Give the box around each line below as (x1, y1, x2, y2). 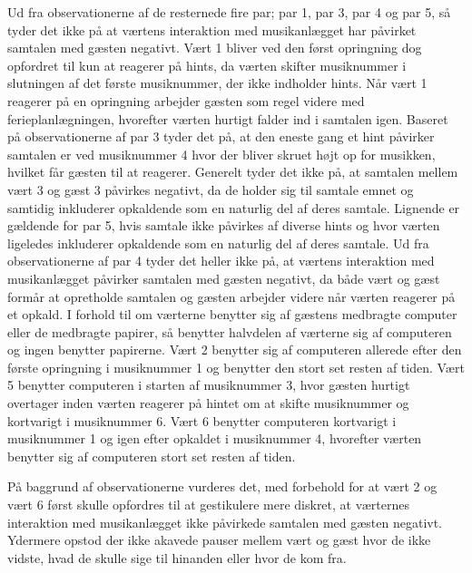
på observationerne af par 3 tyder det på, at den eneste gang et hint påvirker (7, 127, 435, 146)
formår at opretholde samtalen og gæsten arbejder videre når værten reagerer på (7, 286, 456, 306)
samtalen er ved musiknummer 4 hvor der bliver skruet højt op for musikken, (7, 144, 436, 163)
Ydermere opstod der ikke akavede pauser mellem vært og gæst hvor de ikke (7, 530, 431, 549)
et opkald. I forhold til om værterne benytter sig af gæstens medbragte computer (7, 305, 457, 324)
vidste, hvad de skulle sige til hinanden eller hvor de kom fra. (7, 548, 347, 567)
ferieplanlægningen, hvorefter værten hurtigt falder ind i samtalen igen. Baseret (7, 109, 448, 128)
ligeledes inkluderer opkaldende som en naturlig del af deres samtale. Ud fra (7, 233, 429, 252)
